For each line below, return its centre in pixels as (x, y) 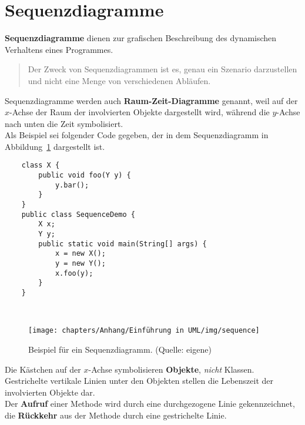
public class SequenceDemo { (78, 214)
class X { (41, 165)
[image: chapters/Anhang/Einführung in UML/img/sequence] (144, 331)
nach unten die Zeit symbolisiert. (64, 123)
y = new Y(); (80, 264)
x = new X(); (80, 254)
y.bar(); (72, 185)
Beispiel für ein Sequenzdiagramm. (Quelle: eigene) (120, 349)
